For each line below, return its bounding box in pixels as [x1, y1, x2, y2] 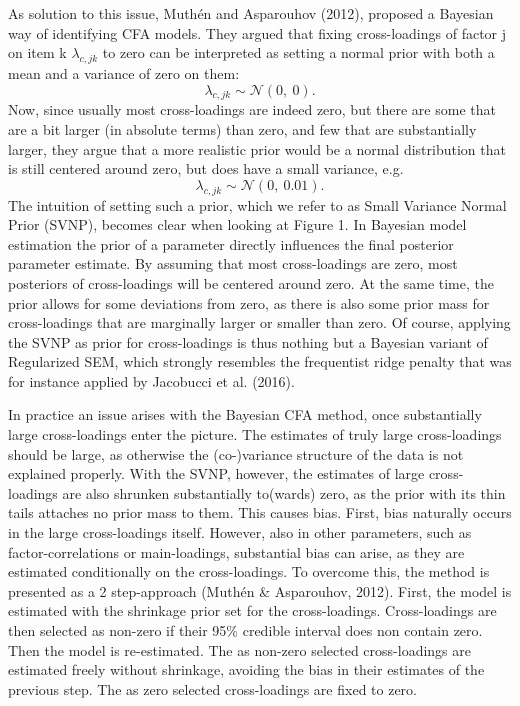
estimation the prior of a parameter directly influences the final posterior [8, 233, 454, 254]
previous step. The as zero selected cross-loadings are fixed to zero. [8, 678, 417, 699]
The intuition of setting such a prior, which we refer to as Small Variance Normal [8, 194, 507, 215]
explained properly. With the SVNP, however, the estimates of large [8, 463, 425, 484]
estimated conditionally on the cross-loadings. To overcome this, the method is [8, 561, 490, 582]
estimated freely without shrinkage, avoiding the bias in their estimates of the [8, 659, 485, 680]
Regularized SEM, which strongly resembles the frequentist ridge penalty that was [8, 351, 512, 372]
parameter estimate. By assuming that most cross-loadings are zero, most [8, 253, 458, 274]
